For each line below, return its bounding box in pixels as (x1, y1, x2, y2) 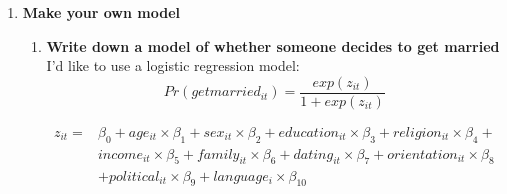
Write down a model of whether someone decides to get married (46, 35, 500, 56)
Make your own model (22, 2, 180, 22)
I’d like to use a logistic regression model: (46, 55, 300, 76)
